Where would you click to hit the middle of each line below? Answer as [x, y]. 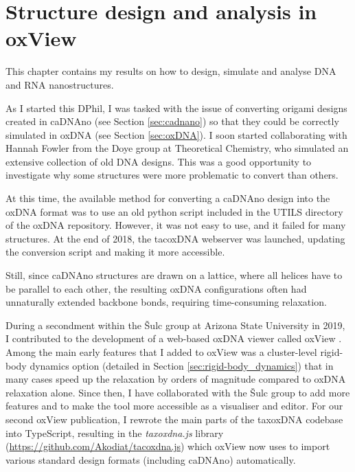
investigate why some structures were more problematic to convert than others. [172, 175]
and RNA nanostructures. [60, 84]
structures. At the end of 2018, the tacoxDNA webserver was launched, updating [175, 238]
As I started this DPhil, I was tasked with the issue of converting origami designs [176, 108]
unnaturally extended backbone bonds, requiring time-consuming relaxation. [166, 302]
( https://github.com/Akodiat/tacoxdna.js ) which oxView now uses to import [168, 446]
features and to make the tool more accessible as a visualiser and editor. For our [174, 406]
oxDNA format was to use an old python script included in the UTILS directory [174, 211]
